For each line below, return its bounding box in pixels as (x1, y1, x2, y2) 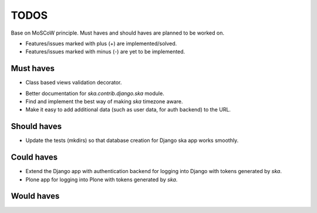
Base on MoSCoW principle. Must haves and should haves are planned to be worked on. (11, 29, 224, 36)
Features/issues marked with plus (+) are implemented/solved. (25, 40, 177, 47)
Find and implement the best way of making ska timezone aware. (25, 98, 183, 105)
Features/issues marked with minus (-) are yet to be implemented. (25, 48, 186, 55)
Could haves (11, 153, 58, 163)
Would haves (11, 191, 60, 201)
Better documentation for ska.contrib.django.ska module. (25, 90, 164, 97)
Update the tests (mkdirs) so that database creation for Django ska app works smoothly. (25, 137, 239, 144)
